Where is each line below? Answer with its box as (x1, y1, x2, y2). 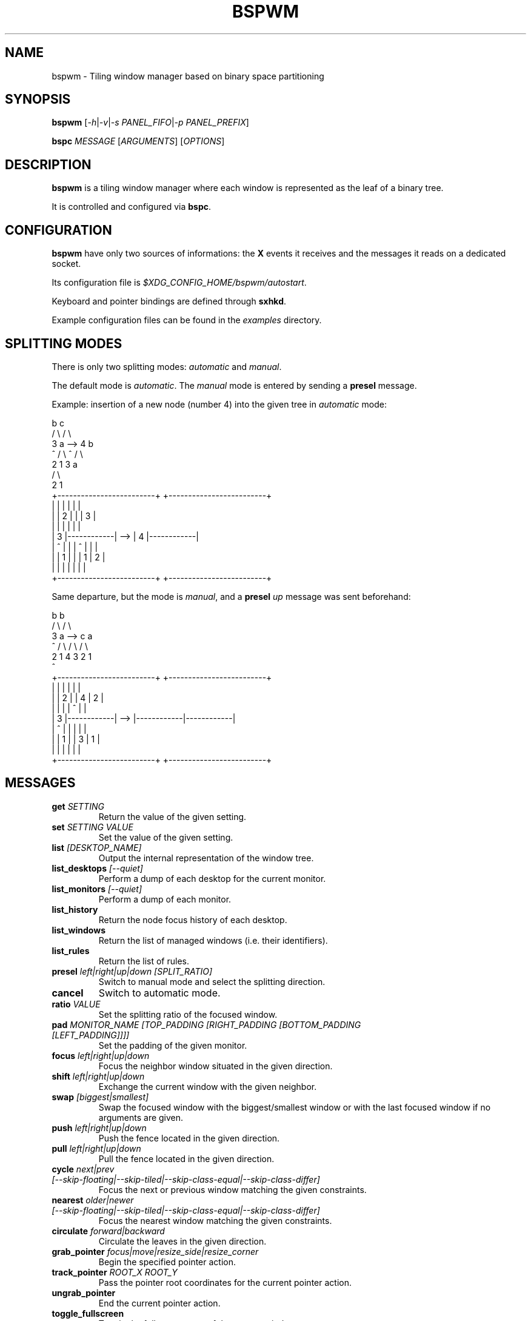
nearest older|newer (52, 1194, 134, 1205)
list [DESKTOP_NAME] (52, 842, 142, 853)
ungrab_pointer (52, 1287, 116, 1298)
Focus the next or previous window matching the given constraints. (98, 1184, 367, 1195)
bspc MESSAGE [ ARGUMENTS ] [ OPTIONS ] (52, 136, 225, 147)
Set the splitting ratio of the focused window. (98, 1009, 278, 1020)
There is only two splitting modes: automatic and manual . (52, 361, 282, 372)
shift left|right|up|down (52, 1071, 145, 1081)
